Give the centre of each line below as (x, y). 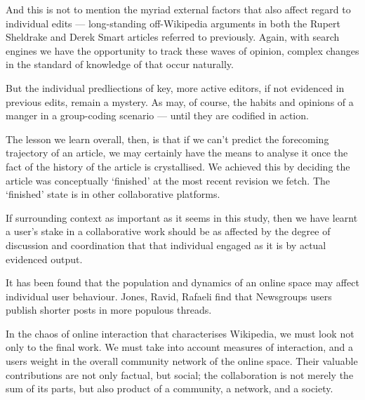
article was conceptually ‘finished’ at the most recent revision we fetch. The (168, 180)
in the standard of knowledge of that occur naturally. (120, 64)
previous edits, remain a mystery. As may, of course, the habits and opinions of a (180, 101)
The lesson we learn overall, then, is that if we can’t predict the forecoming (167, 139)
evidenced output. (44, 259)
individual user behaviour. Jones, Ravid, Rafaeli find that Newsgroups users (169, 296)
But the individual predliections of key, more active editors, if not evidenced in (175, 87)
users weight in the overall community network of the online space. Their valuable (182, 361)
